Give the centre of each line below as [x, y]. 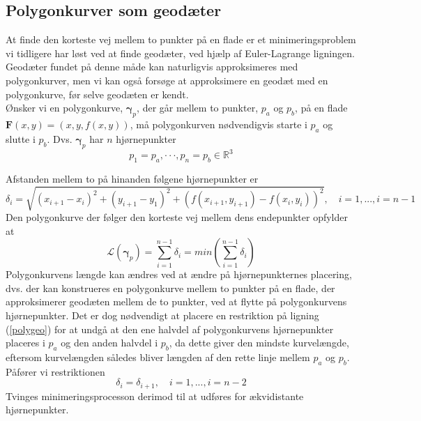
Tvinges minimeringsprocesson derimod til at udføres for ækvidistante [155, 396]
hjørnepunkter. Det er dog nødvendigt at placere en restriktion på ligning [162, 315]
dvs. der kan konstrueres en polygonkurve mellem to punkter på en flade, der [170, 288]
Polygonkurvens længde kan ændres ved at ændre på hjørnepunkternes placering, [179, 274]
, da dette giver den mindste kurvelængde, [259, 343]
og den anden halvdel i [109, 343]
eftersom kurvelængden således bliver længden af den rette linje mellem [158, 357]
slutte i [21, 138]
